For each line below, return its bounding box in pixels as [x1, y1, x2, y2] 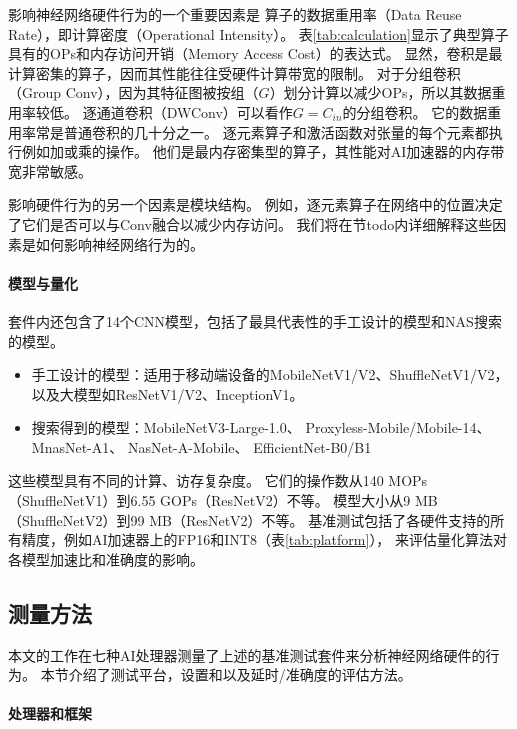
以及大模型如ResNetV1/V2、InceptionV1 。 [31, 383, 304, 404]
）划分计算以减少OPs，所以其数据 [269, 82, 492, 103]
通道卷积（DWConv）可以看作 [96, 101, 293, 122]
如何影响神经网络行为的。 [35, 233, 204, 254]
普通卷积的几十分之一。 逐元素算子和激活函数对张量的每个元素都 [63, 121, 489, 142]
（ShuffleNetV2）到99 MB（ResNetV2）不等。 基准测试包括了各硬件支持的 [8, 509, 491, 530]
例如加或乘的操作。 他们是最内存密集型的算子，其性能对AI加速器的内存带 [21, 141, 505, 162]
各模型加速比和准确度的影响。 [8, 548, 204, 569]
